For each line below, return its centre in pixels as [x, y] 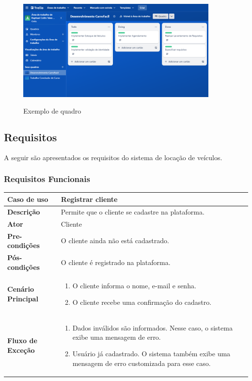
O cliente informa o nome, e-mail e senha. [134, 286]
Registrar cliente [89, 199]
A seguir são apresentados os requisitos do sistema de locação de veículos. [113, 157]
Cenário [21, 289]
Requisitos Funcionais [47, 179]
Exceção [21, 350]
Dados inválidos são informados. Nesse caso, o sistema [152, 327]
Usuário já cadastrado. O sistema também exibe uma [151, 354]
